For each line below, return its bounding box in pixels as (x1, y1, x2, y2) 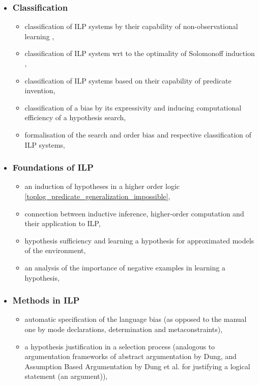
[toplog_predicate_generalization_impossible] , (24, 190, 170, 201)
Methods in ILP (12, 294, 80, 307)
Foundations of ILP (12, 161, 94, 174)
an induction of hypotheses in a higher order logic (24, 181, 180, 191)
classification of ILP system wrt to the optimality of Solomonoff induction (24, 48, 255, 59)
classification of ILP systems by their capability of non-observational (24, 21, 238, 32)
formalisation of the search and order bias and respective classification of (24, 129, 251, 140)
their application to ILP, (24, 218, 101, 229)
